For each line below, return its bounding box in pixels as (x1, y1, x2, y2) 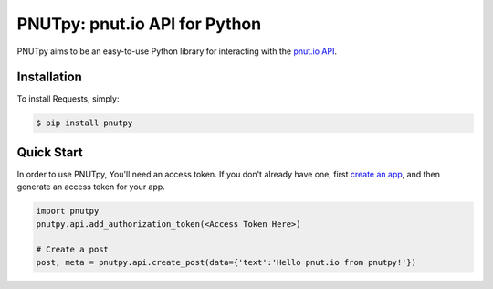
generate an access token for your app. (16, 181, 166, 192)
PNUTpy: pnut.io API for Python (16, 14, 262, 34)
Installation (16, 70, 82, 85)
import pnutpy (36, 206, 100, 217)
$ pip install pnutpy (36, 118, 133, 128)
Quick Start (16, 144, 83, 160)
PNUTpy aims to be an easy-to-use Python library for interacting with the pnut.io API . (16, 46, 338, 57)
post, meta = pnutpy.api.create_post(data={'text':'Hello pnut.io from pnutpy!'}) (36, 257, 417, 267)
